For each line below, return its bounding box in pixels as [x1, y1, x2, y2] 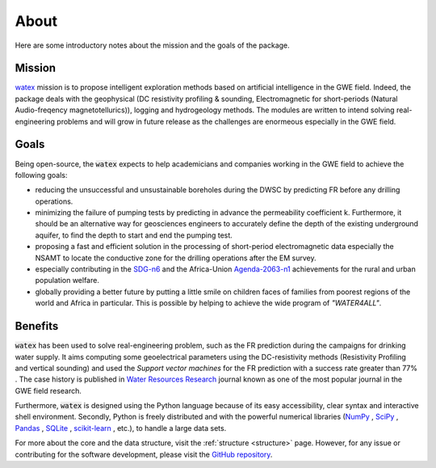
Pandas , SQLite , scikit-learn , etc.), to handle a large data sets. [15, 423, 227, 432]
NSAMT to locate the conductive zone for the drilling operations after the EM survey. [35, 253, 317, 263]
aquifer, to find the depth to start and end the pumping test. [35, 230, 233, 240]
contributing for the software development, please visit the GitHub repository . [15, 449, 273, 459]
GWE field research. [15, 386, 82, 395]
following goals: [15, 170, 68, 179]
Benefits [15, 319, 59, 333]
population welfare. [35, 276, 100, 285]
